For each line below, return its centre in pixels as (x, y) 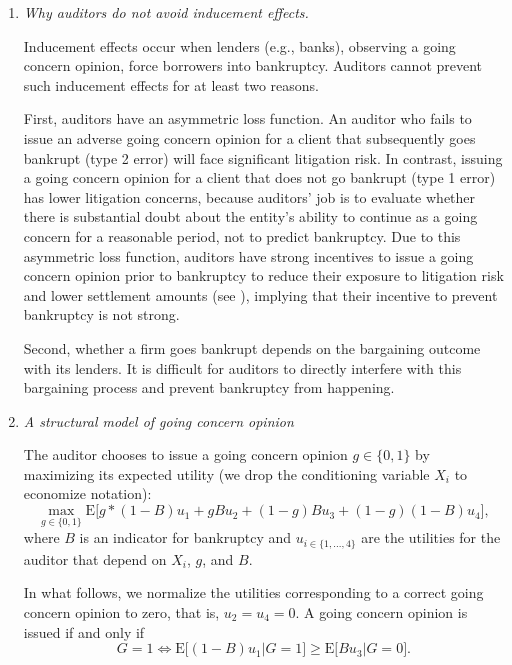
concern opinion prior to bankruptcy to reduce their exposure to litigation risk (263, 275)
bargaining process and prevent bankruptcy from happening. (209, 387)
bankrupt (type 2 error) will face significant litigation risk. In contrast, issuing (263, 157)
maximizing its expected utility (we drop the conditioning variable (226, 473)
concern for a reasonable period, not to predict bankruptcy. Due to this (242, 235)
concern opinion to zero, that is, (121, 611)
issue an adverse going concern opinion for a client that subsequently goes (249, 137)
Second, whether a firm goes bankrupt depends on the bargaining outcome (252, 347)
